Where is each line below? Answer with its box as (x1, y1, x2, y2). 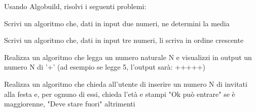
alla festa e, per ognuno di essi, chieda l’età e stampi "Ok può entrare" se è (4, 88, 235, 99)
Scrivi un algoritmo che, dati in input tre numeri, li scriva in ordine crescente (4, 35, 244, 45)
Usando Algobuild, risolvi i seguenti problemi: (4, 1, 147, 11)
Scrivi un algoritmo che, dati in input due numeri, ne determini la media (4, 18, 230, 28)
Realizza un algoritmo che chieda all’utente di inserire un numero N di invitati (4, 78, 247, 89)
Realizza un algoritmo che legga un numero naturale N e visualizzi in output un (4, 51, 252, 62)
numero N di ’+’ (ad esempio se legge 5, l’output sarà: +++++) (4, 62, 205, 72)
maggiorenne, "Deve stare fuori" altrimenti (4, 98, 135, 109)
